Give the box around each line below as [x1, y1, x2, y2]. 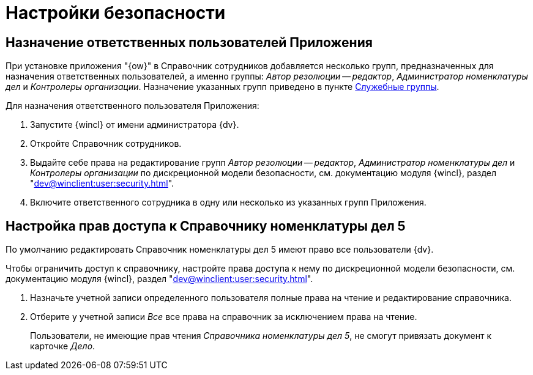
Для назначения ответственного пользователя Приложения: [6, 100, 259, 111]
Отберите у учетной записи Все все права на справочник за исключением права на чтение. [30, 311, 417, 322]
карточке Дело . [30, 341, 95, 352]
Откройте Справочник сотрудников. [30, 138, 182, 149]
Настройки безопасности [6, 2, 226, 23]
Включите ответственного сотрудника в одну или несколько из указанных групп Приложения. [30, 197, 427, 208]
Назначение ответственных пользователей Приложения [6, 34, 373, 50]
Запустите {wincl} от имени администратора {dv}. [30, 119, 239, 130]
